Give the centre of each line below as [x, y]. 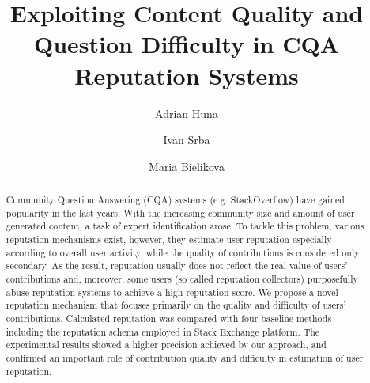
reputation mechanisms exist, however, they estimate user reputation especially [169, 239]
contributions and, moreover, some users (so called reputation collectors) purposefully [182, 279]
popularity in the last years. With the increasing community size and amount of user [180, 212]
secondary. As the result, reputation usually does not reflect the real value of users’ [177, 265]
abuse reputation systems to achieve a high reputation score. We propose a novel [172, 292]
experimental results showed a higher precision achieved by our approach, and [166, 345]
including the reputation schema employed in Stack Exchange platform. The [163, 331]
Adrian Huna [187, 113]
